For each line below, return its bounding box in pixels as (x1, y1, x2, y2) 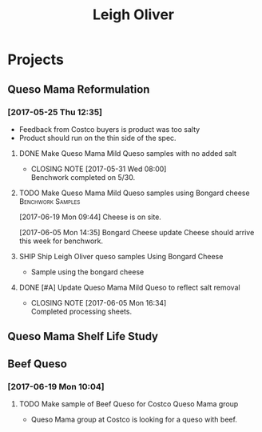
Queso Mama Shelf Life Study (7, 330, 159, 343)
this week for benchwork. (18, 236, 103, 246)
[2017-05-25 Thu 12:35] (7, 106, 103, 118)
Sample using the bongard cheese (30, 266, 145, 277)
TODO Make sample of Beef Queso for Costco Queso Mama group (18, 398, 239, 409)
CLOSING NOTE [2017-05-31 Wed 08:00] (30, 164, 167, 174)
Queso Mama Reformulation (7, 82, 150, 96)
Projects (7, 50, 65, 69)
